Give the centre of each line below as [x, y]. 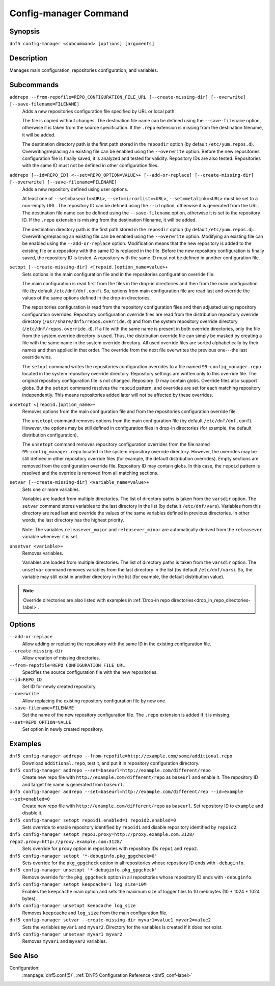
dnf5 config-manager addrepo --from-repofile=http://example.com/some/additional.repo [121, 756]
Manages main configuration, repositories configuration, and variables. [84, 70]
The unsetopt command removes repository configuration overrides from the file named [116, 444]
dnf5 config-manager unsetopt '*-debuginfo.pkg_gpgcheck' [83, 870]
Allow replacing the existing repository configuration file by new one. [94, 701]
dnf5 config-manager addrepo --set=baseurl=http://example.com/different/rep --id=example [126, 792]
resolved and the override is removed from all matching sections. [90, 473]
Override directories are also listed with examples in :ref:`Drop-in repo [97, 600]
